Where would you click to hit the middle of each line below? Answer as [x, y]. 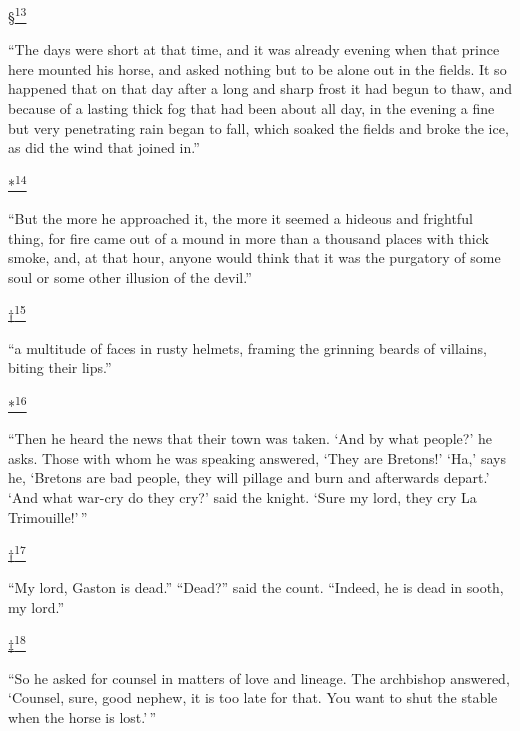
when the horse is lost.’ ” [82, 716]
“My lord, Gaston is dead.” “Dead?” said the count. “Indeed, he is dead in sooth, [256, 587]
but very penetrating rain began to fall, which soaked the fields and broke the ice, [258, 127]
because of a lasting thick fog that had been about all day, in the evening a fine [251, 108]
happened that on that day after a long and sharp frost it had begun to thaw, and [260, 88]
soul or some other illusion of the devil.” [130, 276]
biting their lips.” [60, 367]
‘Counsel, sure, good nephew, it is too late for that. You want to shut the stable [253, 697]
